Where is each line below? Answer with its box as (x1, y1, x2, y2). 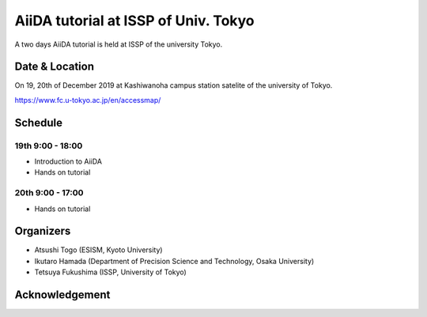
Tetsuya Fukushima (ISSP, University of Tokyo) (34, 267, 187, 277)
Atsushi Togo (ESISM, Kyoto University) (34, 245, 163, 255)
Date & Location (14, 60, 95, 74)
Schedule (14, 115, 63, 130)
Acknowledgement (14, 289, 111, 302)
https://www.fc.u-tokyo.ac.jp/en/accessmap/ (14, 95, 161, 104)
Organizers (14, 225, 71, 238)
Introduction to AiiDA (34, 157, 103, 166)
